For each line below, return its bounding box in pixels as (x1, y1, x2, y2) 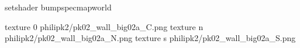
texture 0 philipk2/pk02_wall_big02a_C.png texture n (5, 20, 204, 32)
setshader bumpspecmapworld (5, 1, 112, 13)
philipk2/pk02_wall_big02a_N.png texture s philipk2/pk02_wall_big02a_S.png (5, 32, 296, 44)
